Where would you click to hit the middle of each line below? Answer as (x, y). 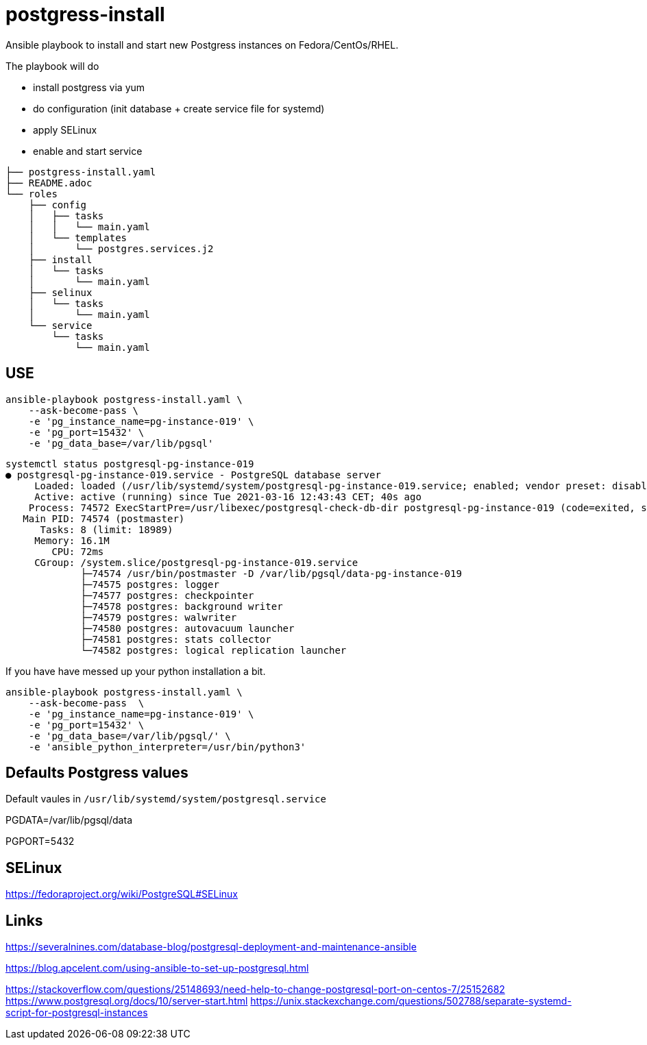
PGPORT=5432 (40, 841)
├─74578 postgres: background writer (182, 606)
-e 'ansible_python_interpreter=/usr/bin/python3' (167, 747)
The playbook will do (52, 66)
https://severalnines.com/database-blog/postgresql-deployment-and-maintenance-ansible (211, 947)
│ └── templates (78, 237)
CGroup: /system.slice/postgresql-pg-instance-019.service (196, 562)
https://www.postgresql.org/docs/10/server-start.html (127, 1001)
